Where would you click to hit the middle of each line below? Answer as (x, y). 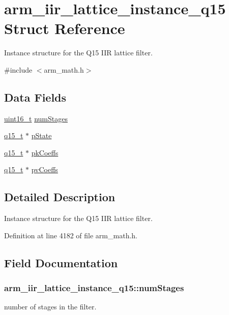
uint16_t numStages (36, 118)
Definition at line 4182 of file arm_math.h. (71, 235)
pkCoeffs (45, 152)
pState (41, 135)
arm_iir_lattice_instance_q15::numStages (94, 288)
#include (18, 69)
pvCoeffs (45, 169)
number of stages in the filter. (50, 307)
